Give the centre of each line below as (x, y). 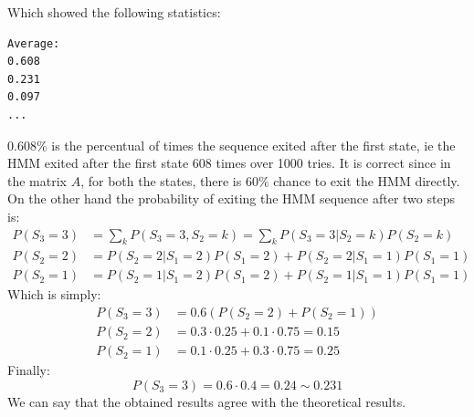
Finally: (29, 370)
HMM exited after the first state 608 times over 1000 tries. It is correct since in (229, 163)
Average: (34, 43)
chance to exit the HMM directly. (367, 180)
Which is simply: (54, 294)
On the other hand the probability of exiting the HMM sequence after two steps (231, 198)
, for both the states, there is (161, 180)
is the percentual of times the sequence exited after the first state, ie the (253, 145)
